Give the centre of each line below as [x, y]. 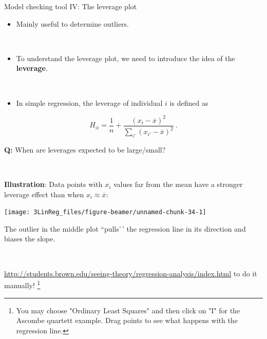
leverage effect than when [44, 194]
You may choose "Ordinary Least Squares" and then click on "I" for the [128, 310]
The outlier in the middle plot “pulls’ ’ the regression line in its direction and [125, 228]
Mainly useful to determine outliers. [72, 23]
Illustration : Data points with [53, 184]
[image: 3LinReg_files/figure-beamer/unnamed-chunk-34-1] [105, 212]
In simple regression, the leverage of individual [89, 102]
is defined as [189, 102]
